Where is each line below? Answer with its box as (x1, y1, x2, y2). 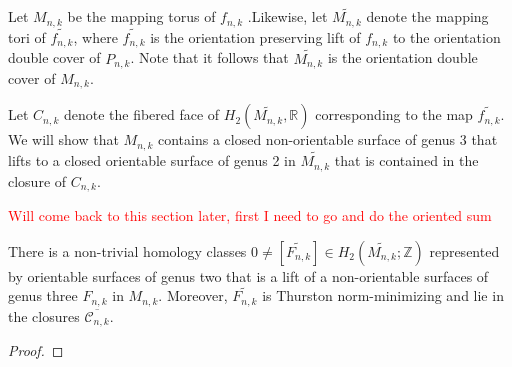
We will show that (8, 129, 119, 150)
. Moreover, (158, 285, 228, 306)
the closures (8, 305, 80, 326)
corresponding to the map (315, 104, 473, 125)
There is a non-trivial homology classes (8, 240, 247, 261)
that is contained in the (334, 150, 479, 171)
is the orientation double (327, 47, 478, 68)
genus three (8, 285, 78, 306)
